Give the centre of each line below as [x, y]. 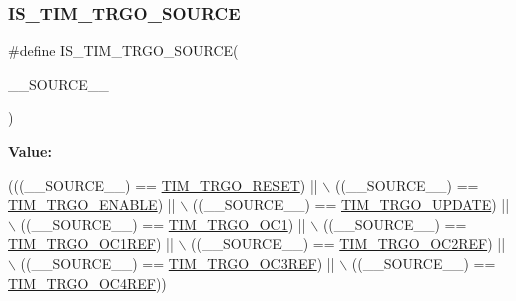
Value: [30, 151]
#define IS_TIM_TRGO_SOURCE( [123, 50]
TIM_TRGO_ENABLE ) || [92, 204]
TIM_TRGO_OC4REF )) [87, 282]
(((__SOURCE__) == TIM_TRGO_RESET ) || [163, 184]
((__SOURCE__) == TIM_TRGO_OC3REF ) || [177, 262]
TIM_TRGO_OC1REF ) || [91, 243]
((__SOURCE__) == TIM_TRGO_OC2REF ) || [348, 243]
